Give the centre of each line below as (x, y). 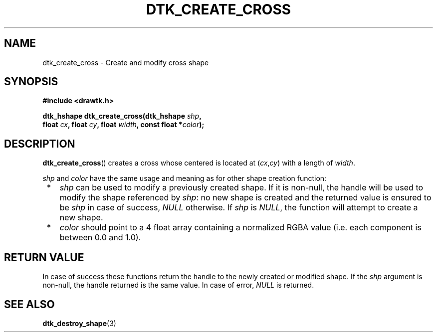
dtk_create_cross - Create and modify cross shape (126, 62)
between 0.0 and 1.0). (100, 238)
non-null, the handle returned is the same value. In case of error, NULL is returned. (178, 285)
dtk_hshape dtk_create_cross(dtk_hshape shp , (122, 116)
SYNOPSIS (31, 82)
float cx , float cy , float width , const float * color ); (123, 125)
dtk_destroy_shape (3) (79, 323)
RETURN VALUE (44, 257)
